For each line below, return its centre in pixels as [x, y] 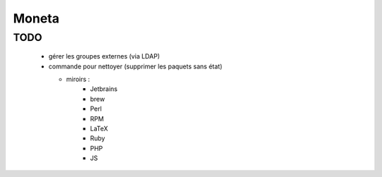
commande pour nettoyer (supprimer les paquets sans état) [135, 66]
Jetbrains [104, 89]
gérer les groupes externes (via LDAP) [104, 56]
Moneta [36, 18]
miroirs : [78, 79]
